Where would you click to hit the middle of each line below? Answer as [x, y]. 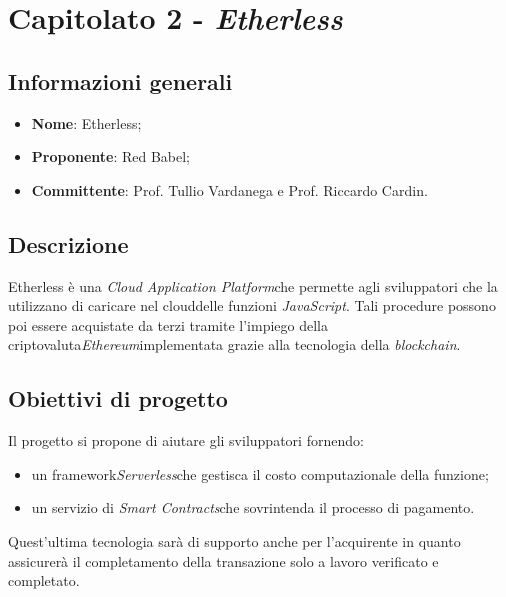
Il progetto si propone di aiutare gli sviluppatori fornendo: [186, 440]
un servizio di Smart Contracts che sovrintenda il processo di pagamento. [253, 507]
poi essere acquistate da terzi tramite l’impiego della [168, 324]
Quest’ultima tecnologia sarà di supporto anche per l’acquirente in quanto [234, 540]
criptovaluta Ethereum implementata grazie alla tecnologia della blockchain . [234, 344]
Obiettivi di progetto [118, 398]
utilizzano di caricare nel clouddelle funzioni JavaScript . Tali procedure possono [252, 305]
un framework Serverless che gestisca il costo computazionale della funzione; [260, 473]
